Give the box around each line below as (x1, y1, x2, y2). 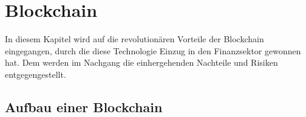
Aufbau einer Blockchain (5, 97, 163, 116)
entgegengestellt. (5, 68, 66, 80)
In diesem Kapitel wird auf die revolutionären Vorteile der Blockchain (5, 33, 264, 45)
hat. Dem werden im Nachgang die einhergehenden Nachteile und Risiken (5, 56, 278, 69)
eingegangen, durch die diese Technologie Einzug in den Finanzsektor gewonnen (5, 44, 301, 57)
